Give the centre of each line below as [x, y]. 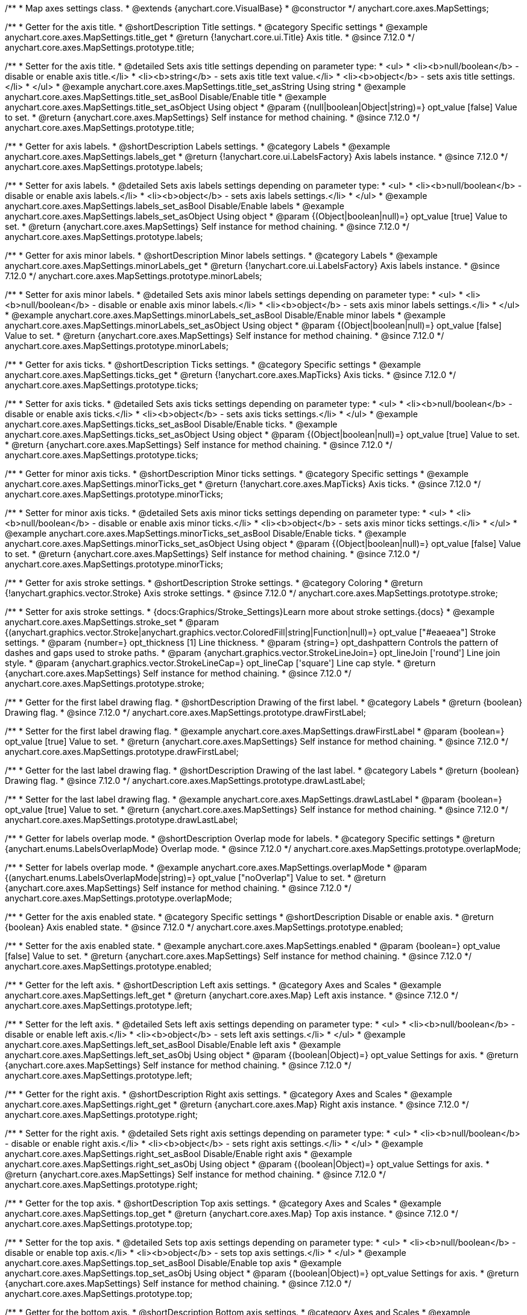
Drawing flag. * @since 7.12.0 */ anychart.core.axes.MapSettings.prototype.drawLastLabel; [185, 780]
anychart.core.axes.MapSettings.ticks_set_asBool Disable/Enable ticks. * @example [171, 424]
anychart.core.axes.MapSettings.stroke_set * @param [112, 622]
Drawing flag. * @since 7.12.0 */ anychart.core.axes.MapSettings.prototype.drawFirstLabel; [185, 712]
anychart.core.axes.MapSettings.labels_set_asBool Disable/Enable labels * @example [175, 206]
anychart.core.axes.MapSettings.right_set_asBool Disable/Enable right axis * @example [179, 1154]
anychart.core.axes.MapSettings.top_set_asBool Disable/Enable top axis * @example [173, 1263]
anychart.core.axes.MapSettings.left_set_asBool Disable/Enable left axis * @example [173, 1045]
